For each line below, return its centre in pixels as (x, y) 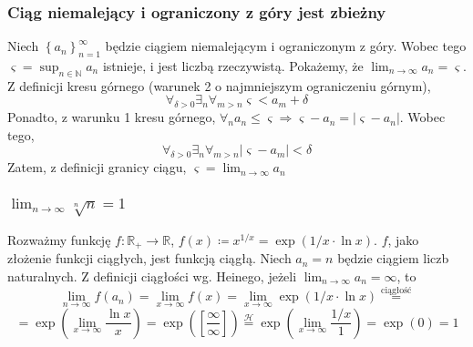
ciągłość (396, 290)
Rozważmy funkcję (59, 239)
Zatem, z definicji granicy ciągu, (97, 167)
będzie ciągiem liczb (393, 258)
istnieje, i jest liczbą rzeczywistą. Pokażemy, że (233, 66)
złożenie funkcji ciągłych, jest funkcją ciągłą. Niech (149, 258)
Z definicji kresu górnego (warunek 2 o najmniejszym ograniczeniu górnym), (219, 85)
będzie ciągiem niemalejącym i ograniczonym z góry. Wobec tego (286, 46)
